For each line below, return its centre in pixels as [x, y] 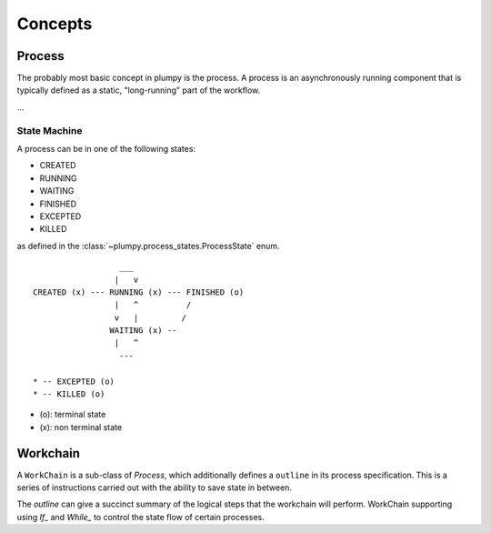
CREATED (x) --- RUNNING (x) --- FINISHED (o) [139, 292]
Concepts [55, 24]
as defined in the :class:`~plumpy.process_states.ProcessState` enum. [149, 246]
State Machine [50, 130]
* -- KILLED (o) [69, 394]
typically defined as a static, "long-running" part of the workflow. [139, 90]
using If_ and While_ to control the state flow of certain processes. [140, 517]
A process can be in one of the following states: [106, 148]
